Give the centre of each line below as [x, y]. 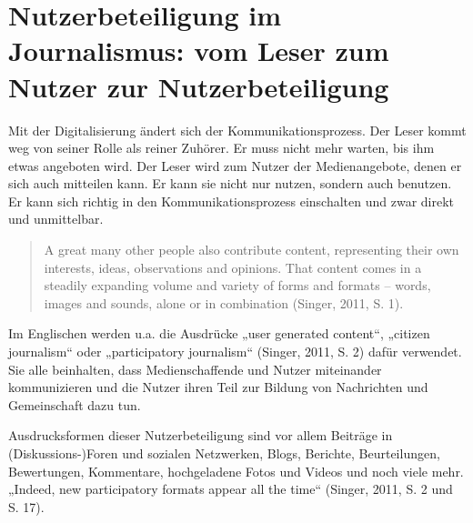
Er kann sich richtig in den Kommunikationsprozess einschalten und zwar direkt [231, 201]
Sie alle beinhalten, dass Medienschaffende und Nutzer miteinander [195, 369]
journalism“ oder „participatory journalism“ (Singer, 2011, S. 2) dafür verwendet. [235, 352]
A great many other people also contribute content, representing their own [252, 250]
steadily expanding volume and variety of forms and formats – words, [237, 285]
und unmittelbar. [56, 219]
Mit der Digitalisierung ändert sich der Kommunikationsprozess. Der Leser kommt [237, 130]
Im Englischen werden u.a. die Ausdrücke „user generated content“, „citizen [219, 333]
